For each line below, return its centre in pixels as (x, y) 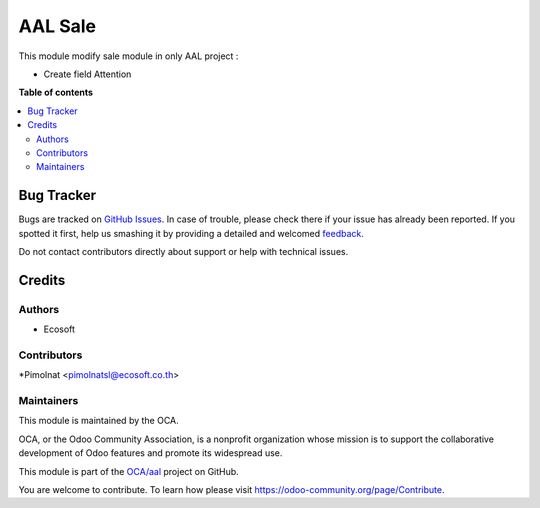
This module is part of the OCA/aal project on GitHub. (128, 471)
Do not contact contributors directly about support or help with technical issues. (183, 251)
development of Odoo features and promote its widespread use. (150, 453)
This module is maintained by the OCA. (98, 421)
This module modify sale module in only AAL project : (128, 56)
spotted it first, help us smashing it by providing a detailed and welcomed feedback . (191, 233)
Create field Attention (87, 74)
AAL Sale (57, 26)
